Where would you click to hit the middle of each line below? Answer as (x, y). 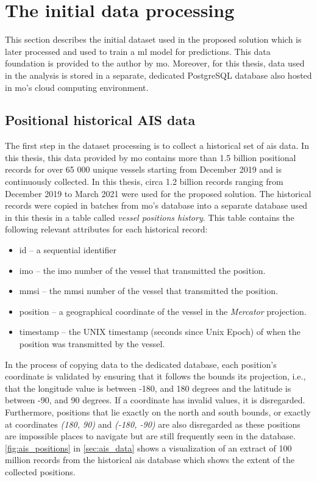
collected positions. (40, 471)
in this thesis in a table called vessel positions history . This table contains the (150, 217)
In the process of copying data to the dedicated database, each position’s (141, 364)
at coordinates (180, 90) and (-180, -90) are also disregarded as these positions (153, 424)
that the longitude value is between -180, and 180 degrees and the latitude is (148, 388)
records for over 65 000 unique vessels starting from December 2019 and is (143, 169)
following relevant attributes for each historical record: (106, 229)
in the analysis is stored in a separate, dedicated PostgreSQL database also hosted (158, 75)
